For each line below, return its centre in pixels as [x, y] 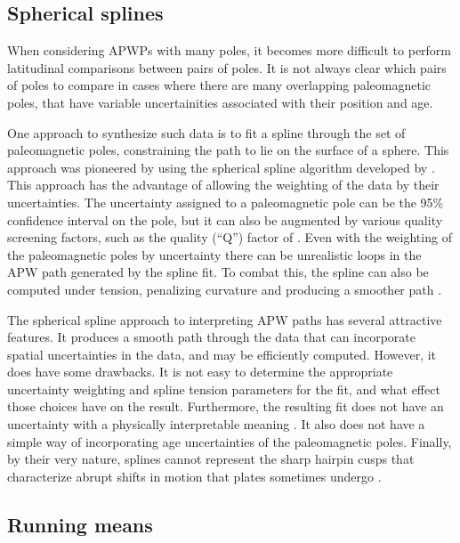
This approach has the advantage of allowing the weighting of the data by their [223, 185]
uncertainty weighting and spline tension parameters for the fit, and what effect [224, 389]
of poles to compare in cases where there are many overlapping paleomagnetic [219, 85]
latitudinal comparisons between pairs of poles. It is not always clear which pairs [227, 67]
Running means [80, 524]
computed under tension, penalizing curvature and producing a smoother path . [225, 289]
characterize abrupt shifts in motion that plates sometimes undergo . [194, 476]
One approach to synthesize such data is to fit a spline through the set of [206, 132]
